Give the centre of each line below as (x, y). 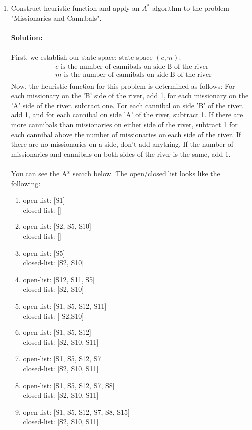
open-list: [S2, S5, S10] (57, 226)
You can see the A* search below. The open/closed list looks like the (116, 173)
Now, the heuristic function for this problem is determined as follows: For (123, 85)
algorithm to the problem (191, 8)
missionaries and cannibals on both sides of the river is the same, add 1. (121, 154)
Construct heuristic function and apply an (75, 8)
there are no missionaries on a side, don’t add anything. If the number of (122, 144)
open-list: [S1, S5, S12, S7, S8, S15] (76, 411)
